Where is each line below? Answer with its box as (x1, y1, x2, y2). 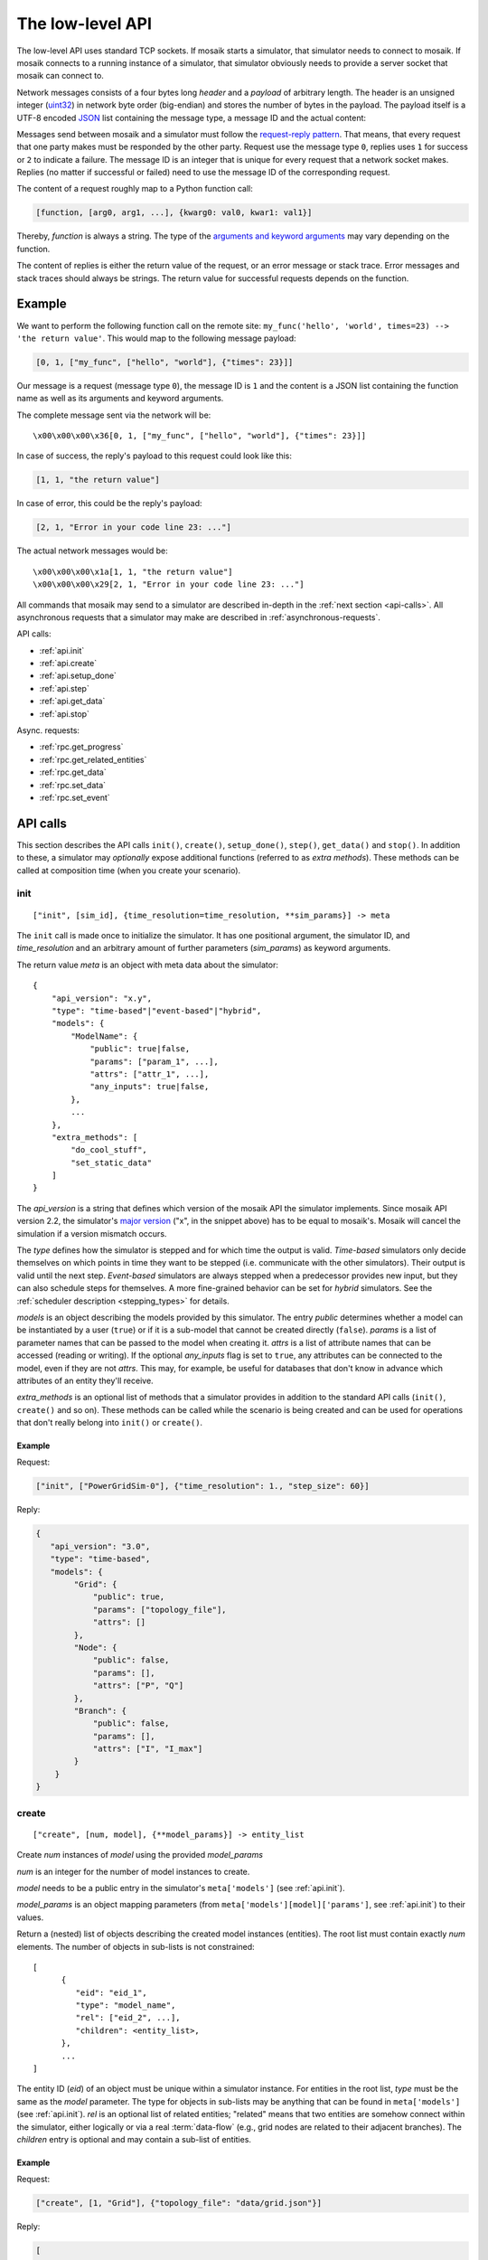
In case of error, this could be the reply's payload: (16, 498, 202, 509)
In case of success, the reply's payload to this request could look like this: (16, 450, 293, 461)
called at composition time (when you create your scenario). (16, 864, 241, 876)
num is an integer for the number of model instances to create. (16, 1866, 250, 1877)
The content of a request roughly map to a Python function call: (16, 184, 253, 194)
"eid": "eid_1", (75, 1987, 148, 1998)
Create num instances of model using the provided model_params (16, 1850, 264, 1860)
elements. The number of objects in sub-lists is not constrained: (16, 1941, 255, 1952)
